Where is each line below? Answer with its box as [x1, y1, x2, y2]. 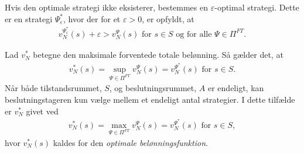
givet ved [26, 105, 59, 117]
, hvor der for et [63, 12, 121, 25]
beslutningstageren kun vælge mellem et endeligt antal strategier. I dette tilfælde [5, 93, 295, 106]
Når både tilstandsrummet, [5, 82, 102, 94]
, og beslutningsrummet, [109, 82, 197, 94]
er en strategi [5, 12, 53, 25]
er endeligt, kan [207, 82, 264, 94]
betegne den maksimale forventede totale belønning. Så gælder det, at [33, 48, 283, 61]
